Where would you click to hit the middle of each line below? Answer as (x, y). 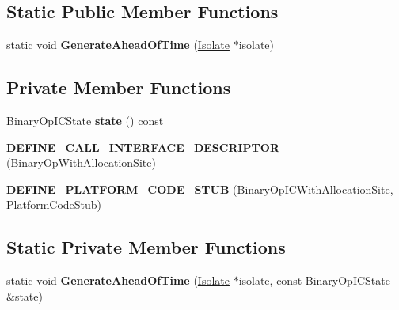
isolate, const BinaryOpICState (314, 280)
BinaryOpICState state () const (85, 120)
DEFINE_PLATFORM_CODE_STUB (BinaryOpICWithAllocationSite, (200, 189)
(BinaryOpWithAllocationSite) (81, 163)
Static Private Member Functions (146, 247)
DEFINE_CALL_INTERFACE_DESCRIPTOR (143, 147)
